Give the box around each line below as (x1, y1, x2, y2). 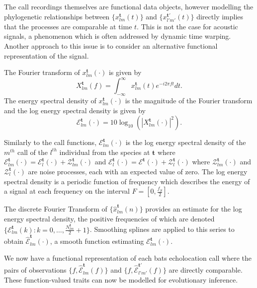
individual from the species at (59, 146, 150, 157)
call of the (17, 146, 48, 157)
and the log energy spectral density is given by (4, 105, 146, 115)
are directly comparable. (169, 265, 243, 275)
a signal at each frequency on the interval (4, 186, 130, 196)
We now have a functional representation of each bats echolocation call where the (4, 252, 252, 263)
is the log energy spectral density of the (125, 137, 246, 147)
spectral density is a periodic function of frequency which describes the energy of (4, 176, 250, 186)
